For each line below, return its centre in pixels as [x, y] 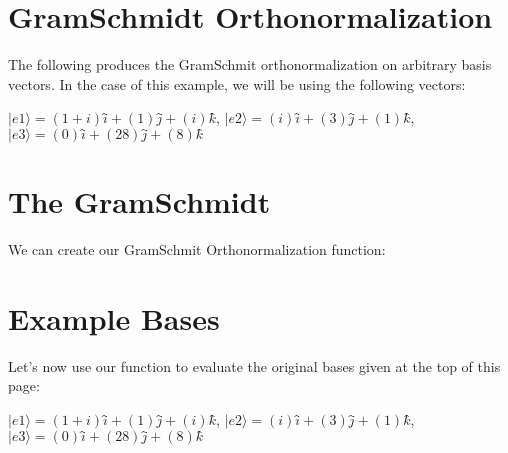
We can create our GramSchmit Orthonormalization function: [197, 249]
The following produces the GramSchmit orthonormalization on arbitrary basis [250, 64]
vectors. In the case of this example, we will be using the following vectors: [237, 83]
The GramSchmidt [139, 201]
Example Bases [114, 317]
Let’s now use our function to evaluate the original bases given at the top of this [254, 365]
